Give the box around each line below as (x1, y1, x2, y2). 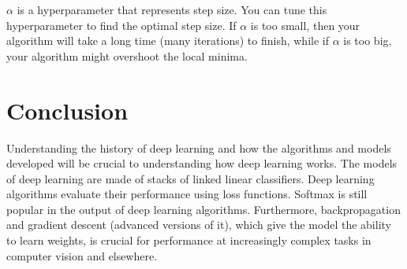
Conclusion (6, 94, 129, 126)
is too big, (343, 32, 392, 49)
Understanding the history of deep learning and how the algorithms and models (6, 139, 391, 156)
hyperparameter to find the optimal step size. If (6, 17, 237, 33)
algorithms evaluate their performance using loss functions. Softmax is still (6, 186, 368, 202)
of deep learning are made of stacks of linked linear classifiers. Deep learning (6, 170, 375, 186)
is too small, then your (250, 17, 360, 33)
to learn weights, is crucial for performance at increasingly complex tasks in (6, 232, 372, 249)
